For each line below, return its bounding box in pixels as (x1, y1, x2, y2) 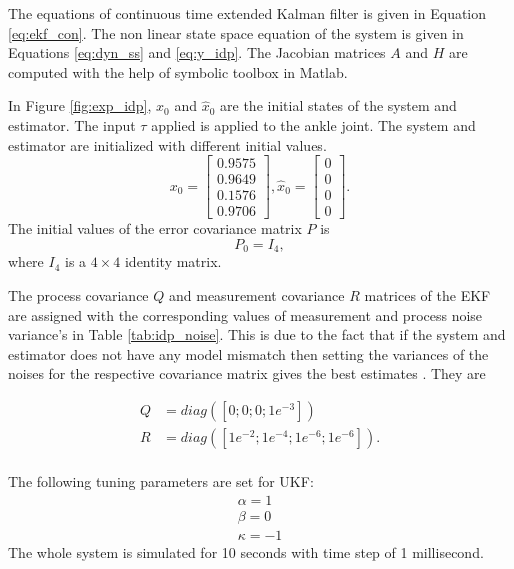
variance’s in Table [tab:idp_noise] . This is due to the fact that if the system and (8, 324, 506, 345)
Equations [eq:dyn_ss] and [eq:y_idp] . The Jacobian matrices (8, 42, 386, 63)
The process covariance (8, 284, 149, 305)
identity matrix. (124, 251, 222, 272)
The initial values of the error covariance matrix (8, 218, 302, 239)
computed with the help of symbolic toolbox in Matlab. (8, 61, 348, 82)
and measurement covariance (168, 284, 345, 305)
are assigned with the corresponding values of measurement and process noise (8, 304, 483, 325)
